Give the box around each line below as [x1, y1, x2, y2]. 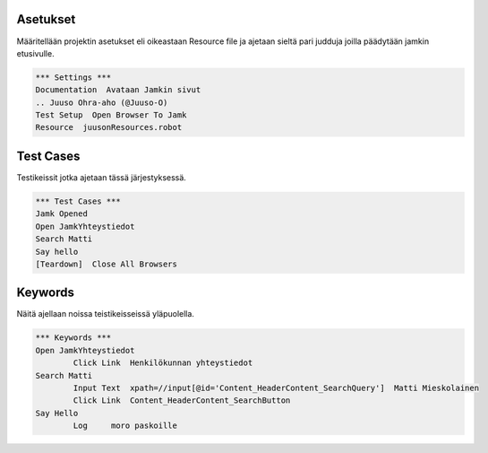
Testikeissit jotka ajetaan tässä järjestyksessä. [16, 171, 187, 183]
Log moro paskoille [73, 421, 178, 431]
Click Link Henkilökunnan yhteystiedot [73, 358, 253, 368]
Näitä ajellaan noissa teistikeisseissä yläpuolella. [16, 309, 194, 319]
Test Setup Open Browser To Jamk [35, 110, 187, 120]
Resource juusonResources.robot [35, 122, 183, 133]
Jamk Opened [35, 209, 89, 219]
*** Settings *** [35, 72, 112, 83]
